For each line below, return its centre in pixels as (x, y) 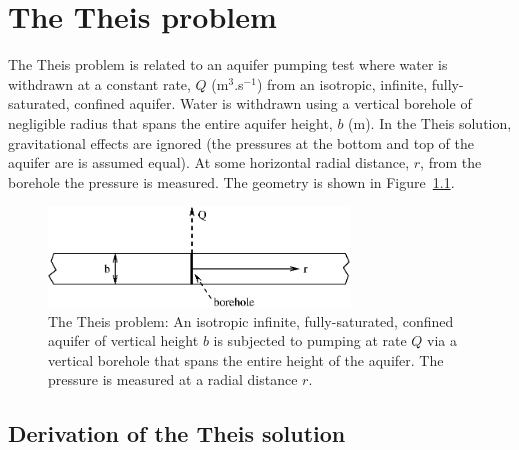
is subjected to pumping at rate (310, 340)
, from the (451, 162)
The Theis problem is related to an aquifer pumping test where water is (228, 64)
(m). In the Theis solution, (430, 122)
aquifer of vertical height (123, 340)
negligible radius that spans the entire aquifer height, (170, 122)
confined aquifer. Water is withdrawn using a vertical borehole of (273, 103)
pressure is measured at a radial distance (173, 379)
